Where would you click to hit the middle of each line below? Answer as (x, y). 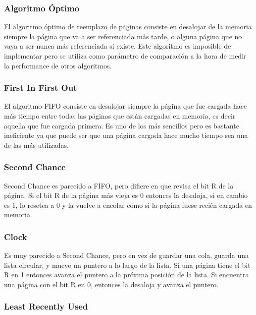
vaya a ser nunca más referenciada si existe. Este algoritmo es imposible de (118, 46)
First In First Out (41, 88)
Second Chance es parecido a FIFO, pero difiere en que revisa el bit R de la (119, 185)
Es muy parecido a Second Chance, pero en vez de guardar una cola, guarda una (126, 255)
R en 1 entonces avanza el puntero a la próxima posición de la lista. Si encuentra (127, 275)
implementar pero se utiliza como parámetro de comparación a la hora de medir (125, 56)
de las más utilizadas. (36, 145)
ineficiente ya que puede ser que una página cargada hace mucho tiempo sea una (126, 135)
